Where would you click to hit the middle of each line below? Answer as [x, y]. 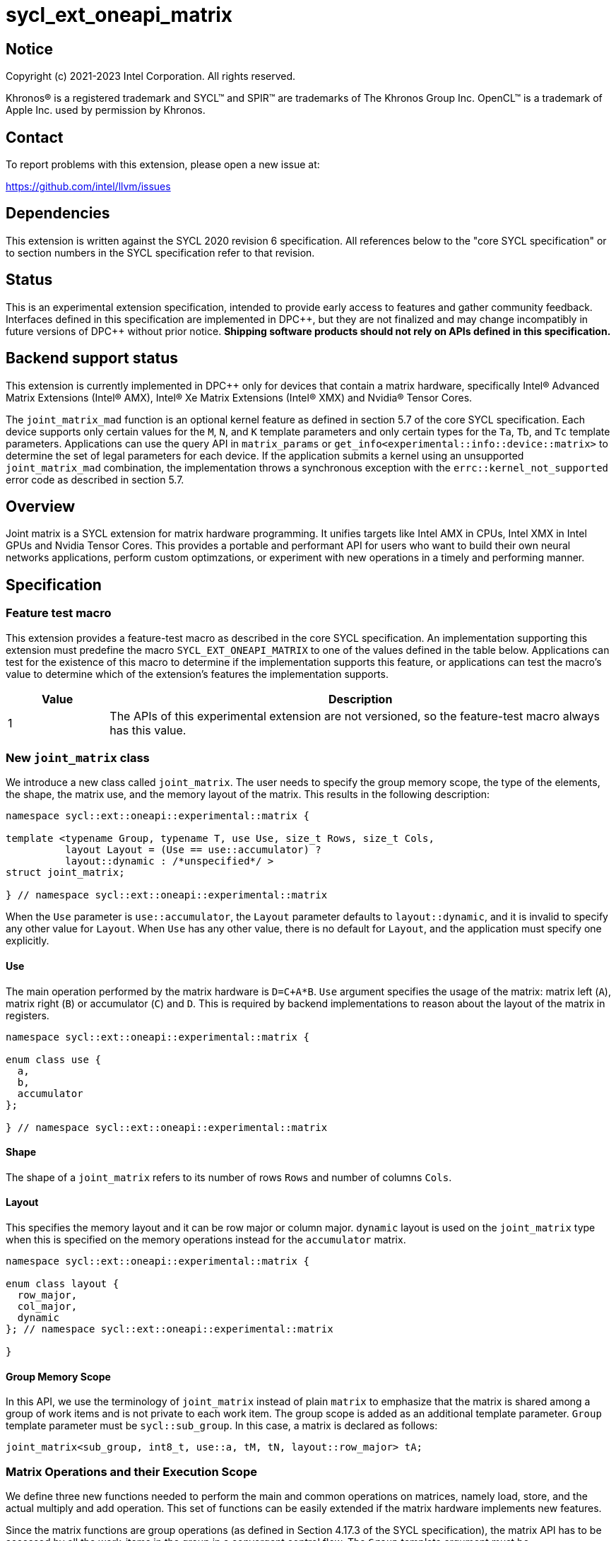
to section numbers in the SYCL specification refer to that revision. [160, 252]
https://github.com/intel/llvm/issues [88, 187]
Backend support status [92, 358]
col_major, [47, 1307]
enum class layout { [63, 1284]
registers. [28, 1015]
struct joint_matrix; [65, 873]
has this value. [148, 730]
